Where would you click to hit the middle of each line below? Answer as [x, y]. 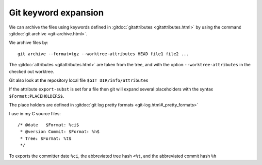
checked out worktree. [32, 71]
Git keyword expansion [56, 13]
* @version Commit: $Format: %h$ [60, 132]
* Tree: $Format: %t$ [46, 138]
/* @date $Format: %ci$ [49, 125]
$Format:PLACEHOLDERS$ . [37, 96]
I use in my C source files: [35, 114]
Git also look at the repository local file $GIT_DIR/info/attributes [79, 80]
